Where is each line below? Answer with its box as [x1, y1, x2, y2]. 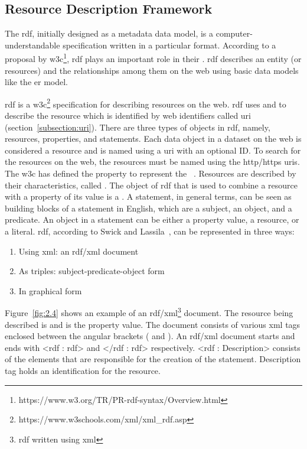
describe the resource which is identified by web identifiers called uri [5, 109, 251, 122]
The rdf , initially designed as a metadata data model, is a [5, 27, 214, 40]
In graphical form [18, 284, 82, 297]
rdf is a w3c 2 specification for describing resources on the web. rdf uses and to [5, 96, 286, 110]
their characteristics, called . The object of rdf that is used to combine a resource [5, 178, 298, 191]
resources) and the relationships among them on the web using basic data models [5, 64, 299, 76]
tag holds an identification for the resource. [5, 365, 161, 377]
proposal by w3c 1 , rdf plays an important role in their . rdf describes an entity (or [5, 51, 302, 65]
